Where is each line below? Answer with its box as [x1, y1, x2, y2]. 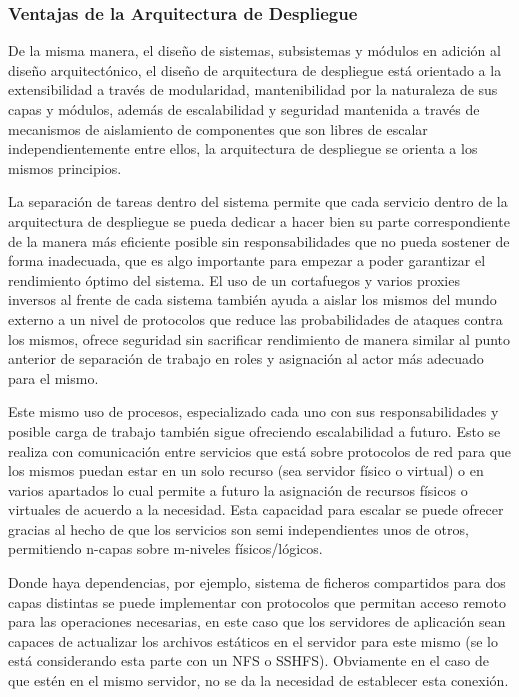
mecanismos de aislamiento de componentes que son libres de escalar [8, 118, 428, 139]
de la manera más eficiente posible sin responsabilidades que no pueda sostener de [8, 230, 510, 251]
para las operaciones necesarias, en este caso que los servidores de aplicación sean [8, 611, 506, 632]
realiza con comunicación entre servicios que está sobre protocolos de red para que [8, 440, 512, 461]
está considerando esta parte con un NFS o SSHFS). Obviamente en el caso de [8, 650, 490, 671]
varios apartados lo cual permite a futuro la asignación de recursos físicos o [8, 479, 468, 500]
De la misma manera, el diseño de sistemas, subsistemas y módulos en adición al [8, 40, 501, 61]
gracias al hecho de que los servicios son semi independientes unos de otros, [8, 518, 469, 539]
